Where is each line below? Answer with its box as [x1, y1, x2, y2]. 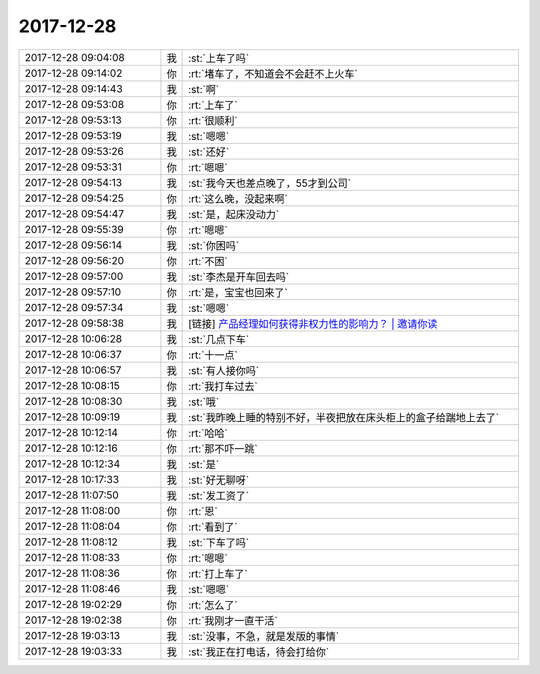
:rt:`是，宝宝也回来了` [188, 285, 289, 299]
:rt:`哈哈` [188, 426, 229, 440]
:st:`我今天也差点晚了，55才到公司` [188, 176, 352, 190]
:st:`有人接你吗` [188, 363, 260, 377]
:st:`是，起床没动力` [188, 207, 280, 221]
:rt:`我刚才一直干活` [188, 613, 279, 627]
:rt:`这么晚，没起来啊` [188, 191, 289, 205]
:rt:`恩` [188, 504, 219, 518]
